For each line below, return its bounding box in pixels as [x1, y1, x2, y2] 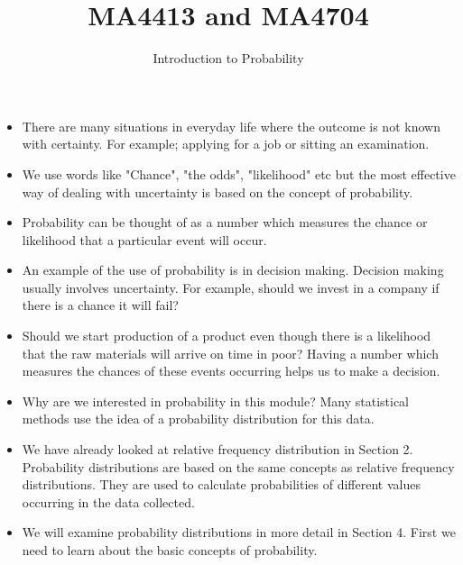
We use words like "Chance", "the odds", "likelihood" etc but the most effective [22, 164, 456, 183]
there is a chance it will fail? [22, 296, 179, 314]
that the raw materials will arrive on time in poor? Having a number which [22, 343, 439, 362]
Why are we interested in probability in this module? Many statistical [22, 391, 410, 410]
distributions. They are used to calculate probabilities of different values [22, 475, 421, 494]
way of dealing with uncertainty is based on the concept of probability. [22, 182, 413, 201]
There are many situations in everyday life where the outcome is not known [22, 116, 440, 135]
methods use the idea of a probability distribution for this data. [22, 409, 375, 428]
